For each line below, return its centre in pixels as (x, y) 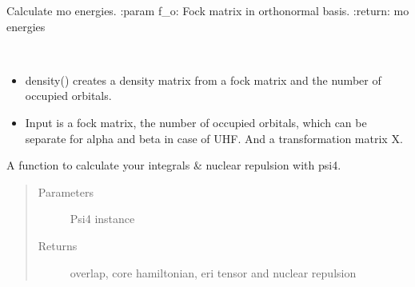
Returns (58, 245)
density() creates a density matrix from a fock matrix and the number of (203, 80)
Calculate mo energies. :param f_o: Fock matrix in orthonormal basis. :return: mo (208, 10)
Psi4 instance (102, 219)
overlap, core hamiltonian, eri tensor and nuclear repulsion (213, 272)
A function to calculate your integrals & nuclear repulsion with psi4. (174, 165)
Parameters (66, 191)
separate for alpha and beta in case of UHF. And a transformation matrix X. (214, 138)
